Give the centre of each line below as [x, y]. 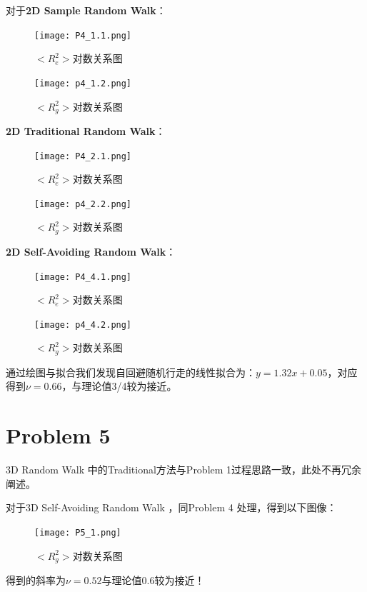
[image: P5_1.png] [78, 532]
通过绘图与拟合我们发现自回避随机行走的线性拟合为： [131, 372]
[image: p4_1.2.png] [83, 83]
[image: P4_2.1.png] [83, 156]
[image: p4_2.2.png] [83, 204]
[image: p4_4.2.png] [83, 325]
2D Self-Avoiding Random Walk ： [91, 251]
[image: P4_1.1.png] [83, 35]
